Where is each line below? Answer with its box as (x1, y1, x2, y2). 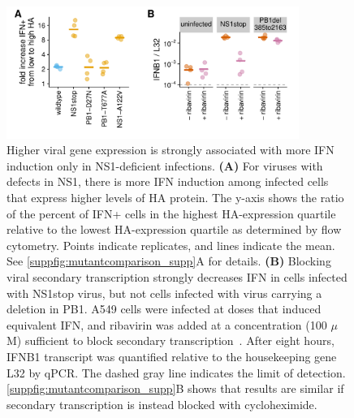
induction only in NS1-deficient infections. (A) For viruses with (6, 157, 323, 174)
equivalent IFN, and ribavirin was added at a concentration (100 (6, 316, 327, 333)
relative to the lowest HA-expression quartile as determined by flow (6, 221, 342, 238)
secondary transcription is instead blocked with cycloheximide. (6, 395, 317, 412)
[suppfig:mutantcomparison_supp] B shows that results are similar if (6, 380, 344, 397)
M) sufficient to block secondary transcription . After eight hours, (6, 332, 335, 349)
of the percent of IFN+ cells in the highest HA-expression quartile (6, 205, 336, 222)
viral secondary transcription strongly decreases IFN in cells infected (6, 268, 348, 285)
